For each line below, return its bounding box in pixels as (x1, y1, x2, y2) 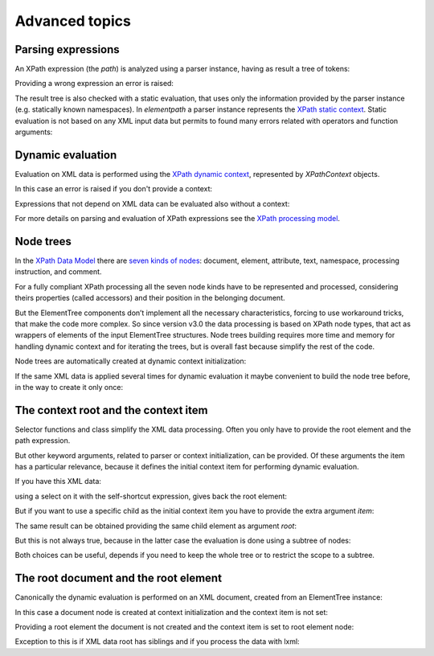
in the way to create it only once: (14, 382, 124, 392)
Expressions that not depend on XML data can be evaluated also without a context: (14, 199, 290, 208)
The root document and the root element (14, 572, 223, 585)
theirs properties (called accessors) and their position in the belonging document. (14, 293, 285, 303)
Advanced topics (14, 12, 132, 30)
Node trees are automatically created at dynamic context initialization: (14, 356, 247, 366)
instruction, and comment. (14, 267, 102, 277)
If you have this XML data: (14, 477, 102, 486)
